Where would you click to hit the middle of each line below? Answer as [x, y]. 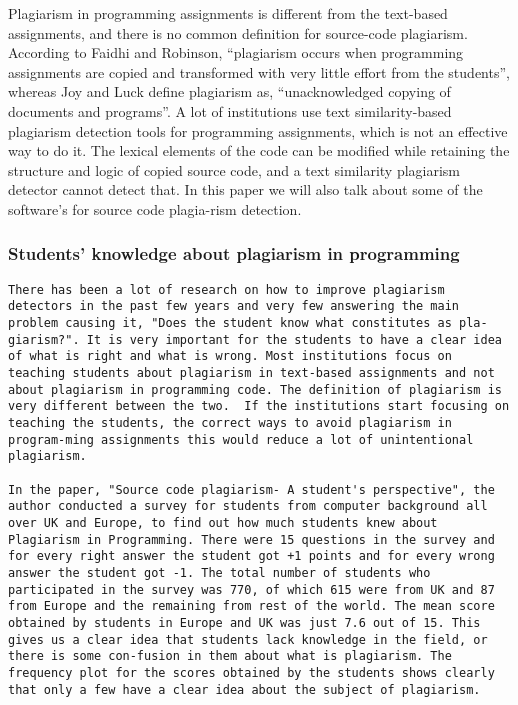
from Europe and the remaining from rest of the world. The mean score [251, 606]
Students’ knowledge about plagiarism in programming [234, 253]
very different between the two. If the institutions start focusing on [259, 406]
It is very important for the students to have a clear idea [294, 339]
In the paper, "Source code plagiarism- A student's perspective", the [251, 489]
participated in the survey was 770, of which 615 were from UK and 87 [251, 589]
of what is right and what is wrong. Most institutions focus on [230, 356]
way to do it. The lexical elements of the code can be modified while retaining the [259, 150]
